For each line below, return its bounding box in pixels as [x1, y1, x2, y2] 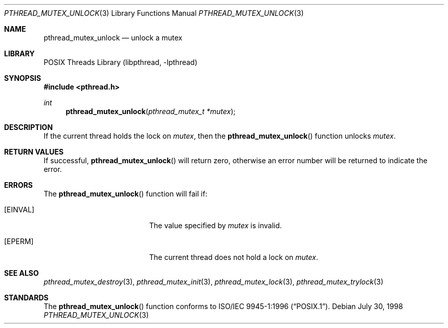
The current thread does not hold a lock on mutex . [149, 253, 319, 261]
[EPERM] [4, 237, 34, 246]
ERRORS [4, 181, 33, 189]
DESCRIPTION [4, 123, 53, 132]
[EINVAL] [4, 205, 35, 214]
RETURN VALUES [4, 147, 64, 156]
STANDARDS [4, 293, 49, 302]
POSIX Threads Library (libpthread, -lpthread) [43, 58, 197, 67]
